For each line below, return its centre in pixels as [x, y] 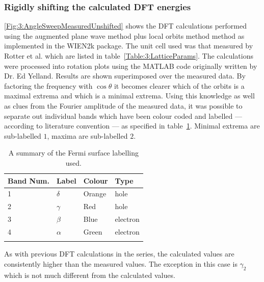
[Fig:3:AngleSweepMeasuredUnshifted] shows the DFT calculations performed [125, 26]
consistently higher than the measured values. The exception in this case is [121, 263]
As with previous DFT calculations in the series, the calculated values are [119, 254]
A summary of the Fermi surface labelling [73, 153]
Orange [95, 194]
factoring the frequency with [48, 85]
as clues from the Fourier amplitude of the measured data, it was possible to [123, 105]
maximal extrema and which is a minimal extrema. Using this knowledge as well [129, 96]
